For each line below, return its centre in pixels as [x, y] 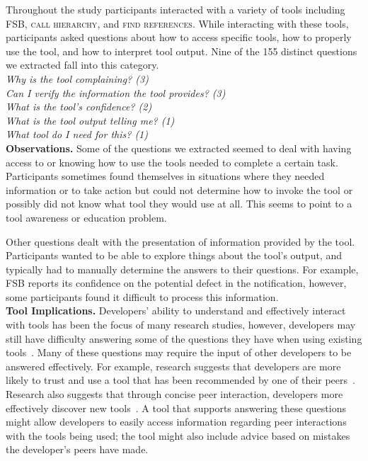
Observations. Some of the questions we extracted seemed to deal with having [179, 148]
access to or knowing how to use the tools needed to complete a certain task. [172, 162]
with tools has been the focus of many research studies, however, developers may [181, 325]
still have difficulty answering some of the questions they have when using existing [184, 338]
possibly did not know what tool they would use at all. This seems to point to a [179, 204]
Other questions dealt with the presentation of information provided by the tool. [180, 241]
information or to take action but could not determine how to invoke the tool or [179, 189]
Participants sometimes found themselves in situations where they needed [165, 176]
